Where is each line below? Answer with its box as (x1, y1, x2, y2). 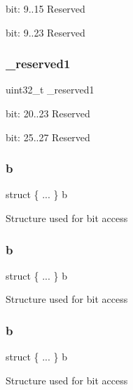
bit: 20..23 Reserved (6, 106, 90, 120)
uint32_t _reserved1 (6, 82, 94, 97)
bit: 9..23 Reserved (6, 25, 85, 39)
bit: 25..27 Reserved (6, 129, 90, 144)
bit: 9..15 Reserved (6, 1, 85, 15)
